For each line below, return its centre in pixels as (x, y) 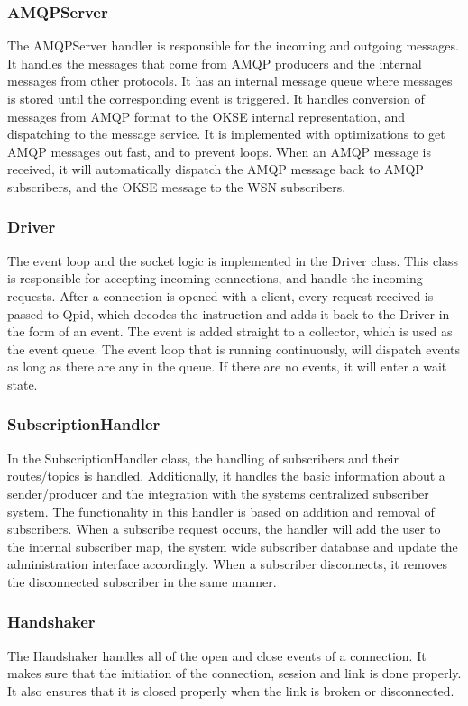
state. (23, 384)
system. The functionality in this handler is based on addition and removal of (221, 511)
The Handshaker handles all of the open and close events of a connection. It (217, 655)
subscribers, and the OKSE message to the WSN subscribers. (177, 186)
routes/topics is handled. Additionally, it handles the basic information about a (226, 476)
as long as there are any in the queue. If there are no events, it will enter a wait (227, 367)
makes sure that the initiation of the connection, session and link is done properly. (234, 673)
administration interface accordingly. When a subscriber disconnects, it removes (227, 564)
